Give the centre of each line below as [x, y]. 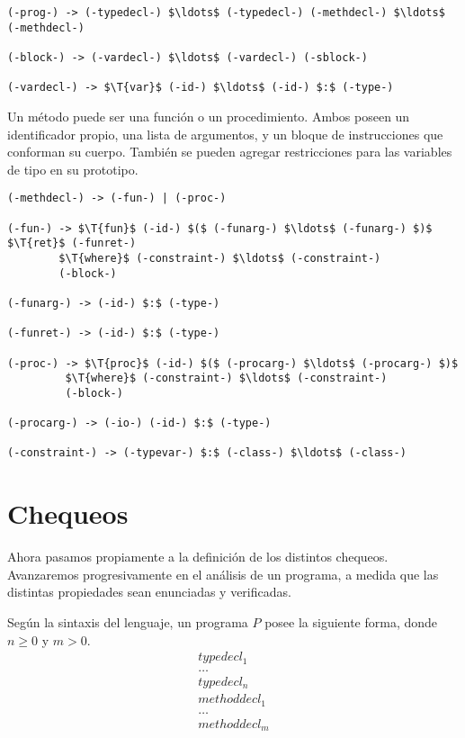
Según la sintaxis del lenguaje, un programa [128, 622]
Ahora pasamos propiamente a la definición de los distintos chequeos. [198, 557]
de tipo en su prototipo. [73, 169]
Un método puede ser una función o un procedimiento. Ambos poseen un [209, 116]
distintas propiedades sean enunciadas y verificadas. [149, 592]
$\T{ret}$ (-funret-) [72, 243]
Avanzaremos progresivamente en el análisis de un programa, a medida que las [223, 574]
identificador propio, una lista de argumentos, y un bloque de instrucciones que [225, 134]
